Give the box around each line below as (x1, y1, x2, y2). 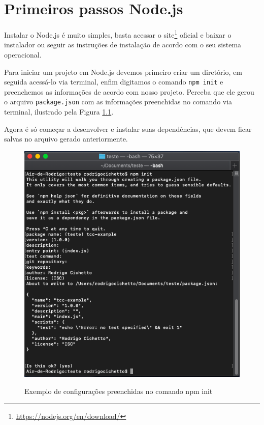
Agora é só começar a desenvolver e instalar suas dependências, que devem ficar (4, 123, 252, 134)
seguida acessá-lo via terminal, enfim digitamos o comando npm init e (4, 76, 223, 87)
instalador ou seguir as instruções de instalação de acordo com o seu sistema (4, 39, 242, 50)
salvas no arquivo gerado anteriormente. (4, 133, 128, 144)
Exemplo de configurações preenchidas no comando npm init (24, 386, 213, 396)
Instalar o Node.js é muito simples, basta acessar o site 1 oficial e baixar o (4, 28, 232, 40)
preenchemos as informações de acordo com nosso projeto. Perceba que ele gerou (4, 86, 254, 97)
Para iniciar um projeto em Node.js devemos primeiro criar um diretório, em (4, 66, 242, 77)
